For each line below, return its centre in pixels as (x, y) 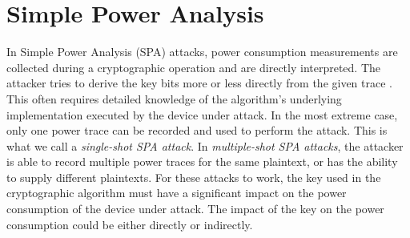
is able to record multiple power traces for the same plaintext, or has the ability (202, 161)
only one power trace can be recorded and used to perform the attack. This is (197, 130)
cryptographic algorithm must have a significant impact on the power (177, 193)
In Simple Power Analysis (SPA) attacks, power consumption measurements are (202, 52)
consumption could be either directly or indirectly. (130, 224)
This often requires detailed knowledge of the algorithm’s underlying (174, 98)
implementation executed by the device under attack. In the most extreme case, (202, 114)
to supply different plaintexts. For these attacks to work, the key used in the (194, 177)
